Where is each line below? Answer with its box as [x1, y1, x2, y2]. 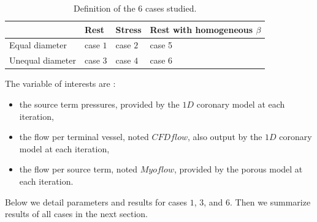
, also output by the [187, 130, 262, 143]
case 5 [150, 39, 173, 51]
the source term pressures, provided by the [19, 97, 180, 110]
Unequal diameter [9, 54, 76, 67]
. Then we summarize [230, 195, 311, 208]
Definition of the [74, 2, 136, 14]
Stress [115, 23, 142, 35]
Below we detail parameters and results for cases [5, 195, 188, 208]
